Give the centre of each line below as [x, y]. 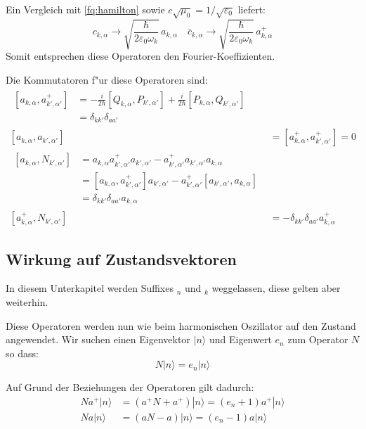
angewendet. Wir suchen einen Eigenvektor [98, 339]
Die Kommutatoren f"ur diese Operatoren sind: [107, 79]
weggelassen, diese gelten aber [276, 288]
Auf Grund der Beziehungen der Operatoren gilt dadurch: [130, 387]
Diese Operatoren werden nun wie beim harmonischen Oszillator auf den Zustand [181, 325]
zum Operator [318, 339]
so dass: [22, 353]
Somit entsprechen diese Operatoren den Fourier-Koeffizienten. [140, 56]
